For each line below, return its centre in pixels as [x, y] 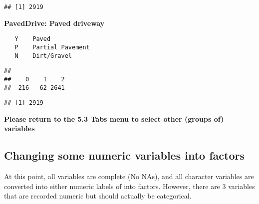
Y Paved [33, 39]
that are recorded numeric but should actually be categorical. [98, 196]
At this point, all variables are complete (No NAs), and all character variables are [129, 176]
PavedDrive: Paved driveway [54, 23]
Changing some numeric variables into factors [124, 155]
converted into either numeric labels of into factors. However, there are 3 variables [129, 186]
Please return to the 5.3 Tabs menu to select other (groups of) [114, 118]
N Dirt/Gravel [43, 56]
